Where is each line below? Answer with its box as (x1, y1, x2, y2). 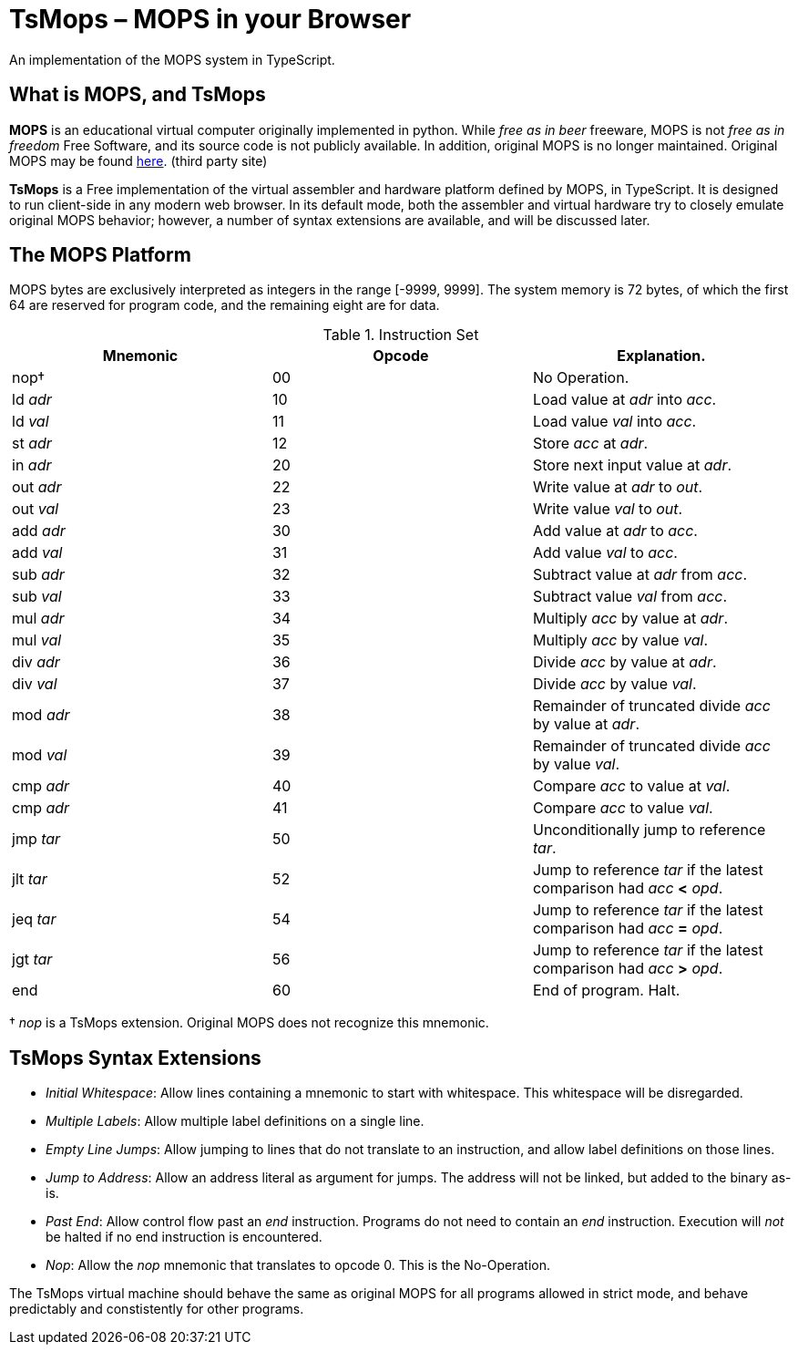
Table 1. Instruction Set (322, 325, 479, 345)
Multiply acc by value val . (532, 631, 708, 650)
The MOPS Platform (9, 243, 191, 267)
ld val (12, 412, 49, 431)
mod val (12, 746, 67, 765)
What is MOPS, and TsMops (9, 83, 266, 107)
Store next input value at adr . (532, 456, 732, 475)
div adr (12, 653, 60, 672)
